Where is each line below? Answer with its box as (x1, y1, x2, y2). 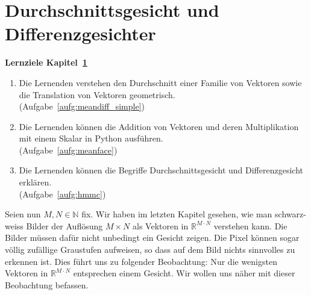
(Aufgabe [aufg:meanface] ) (19, 143, 118, 156)
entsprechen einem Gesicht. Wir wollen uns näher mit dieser (73, 267, 295, 279)
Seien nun (5, 208, 41, 220)
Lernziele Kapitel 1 (5, 56, 87, 69)
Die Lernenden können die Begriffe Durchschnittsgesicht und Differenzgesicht (19, 164, 303, 176)
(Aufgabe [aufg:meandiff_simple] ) (19, 100, 145, 113)
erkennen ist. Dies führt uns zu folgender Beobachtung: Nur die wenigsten (5, 255, 277, 267)
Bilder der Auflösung (26, 219, 103, 232)
